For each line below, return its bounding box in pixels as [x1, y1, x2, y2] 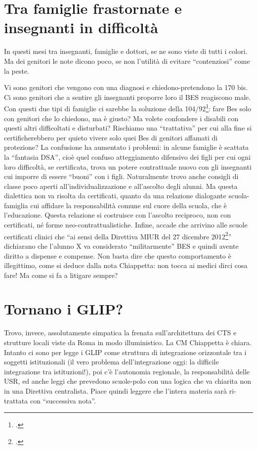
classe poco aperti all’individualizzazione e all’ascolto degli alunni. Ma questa [4, 180, 238, 191]
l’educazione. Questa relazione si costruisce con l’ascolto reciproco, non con [4, 210, 231, 220]
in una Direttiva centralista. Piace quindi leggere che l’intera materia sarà [4, 385, 227, 396]
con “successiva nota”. [30, 395, 96, 405]
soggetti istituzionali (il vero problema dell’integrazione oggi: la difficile [4, 357, 219, 367]
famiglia [4, 200, 28, 210]
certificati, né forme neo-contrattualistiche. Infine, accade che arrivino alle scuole [4, 220, 248, 230]
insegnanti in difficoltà [4, 17, 158, 38]
